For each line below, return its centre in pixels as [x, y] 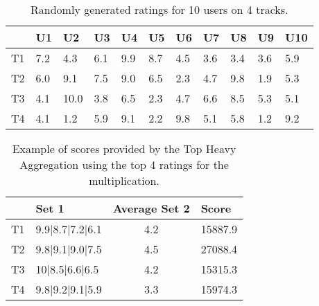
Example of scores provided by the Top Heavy [124, 148]
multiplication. [124, 180]
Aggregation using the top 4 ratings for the [124, 164]
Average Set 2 [151, 208]
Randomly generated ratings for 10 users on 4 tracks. [159, 9]
